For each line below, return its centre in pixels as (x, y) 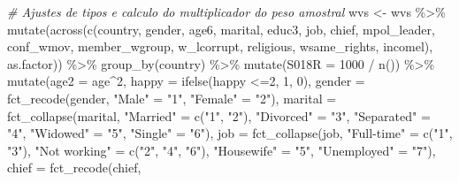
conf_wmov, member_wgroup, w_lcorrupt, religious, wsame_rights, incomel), (220, 46)
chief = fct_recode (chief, (74, 168)
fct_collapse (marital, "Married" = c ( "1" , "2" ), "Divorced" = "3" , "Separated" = (219, 115)
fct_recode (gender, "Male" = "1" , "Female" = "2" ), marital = (172, 98)
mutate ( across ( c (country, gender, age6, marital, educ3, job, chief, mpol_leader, (221, 29)
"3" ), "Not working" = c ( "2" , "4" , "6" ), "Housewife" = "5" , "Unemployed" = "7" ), (222, 150)
